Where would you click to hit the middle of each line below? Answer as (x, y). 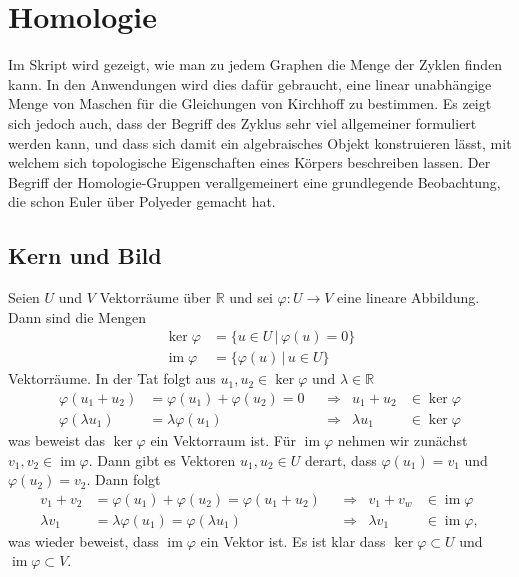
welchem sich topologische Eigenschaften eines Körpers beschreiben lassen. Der (249, 162)
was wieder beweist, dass (83, 540)
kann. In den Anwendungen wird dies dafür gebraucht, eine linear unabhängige (250, 83)
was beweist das (57, 439)
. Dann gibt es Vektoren (162, 459)
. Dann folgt (123, 479)
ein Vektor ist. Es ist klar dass (293, 540)
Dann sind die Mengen (77, 316)
